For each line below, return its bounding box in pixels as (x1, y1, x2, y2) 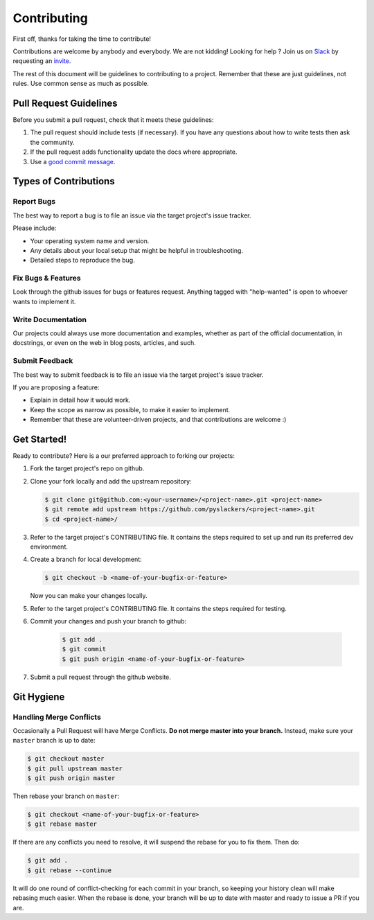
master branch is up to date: (12, 736, 96, 745)
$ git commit (62, 645, 107, 653)
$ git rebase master (27, 820, 97, 828)
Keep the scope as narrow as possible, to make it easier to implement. (30, 405, 231, 414)
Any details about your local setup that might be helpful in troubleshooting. (30, 246, 244, 254)
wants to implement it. (12, 297, 76, 306)
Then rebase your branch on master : (12, 792, 120, 800)
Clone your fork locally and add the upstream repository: (30, 477, 192, 485)
